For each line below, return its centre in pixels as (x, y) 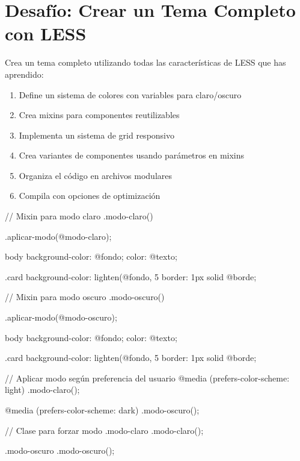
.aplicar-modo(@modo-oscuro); (61, 317)
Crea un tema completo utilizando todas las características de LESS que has (145, 62)
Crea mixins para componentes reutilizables (99, 115)
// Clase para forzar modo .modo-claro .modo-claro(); (104, 430)
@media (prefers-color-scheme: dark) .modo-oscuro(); (102, 410)
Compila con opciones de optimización (90, 196)
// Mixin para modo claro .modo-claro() (79, 216)
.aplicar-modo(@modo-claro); (58, 236)
